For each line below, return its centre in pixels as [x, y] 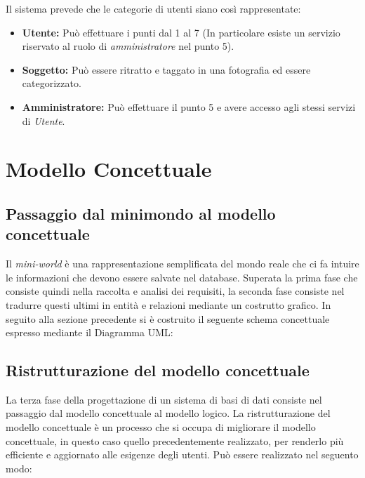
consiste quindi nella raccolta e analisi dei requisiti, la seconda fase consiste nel [175, 291]
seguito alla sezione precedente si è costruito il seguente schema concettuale [168, 318]
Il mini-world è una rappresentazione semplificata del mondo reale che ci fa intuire [182, 264]
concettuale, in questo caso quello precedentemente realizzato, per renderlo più [175, 440]
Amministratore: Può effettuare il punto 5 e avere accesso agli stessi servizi [189, 106]
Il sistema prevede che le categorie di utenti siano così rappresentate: [153, 8]
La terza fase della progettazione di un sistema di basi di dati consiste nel [164, 399]
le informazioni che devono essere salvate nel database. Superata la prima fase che [182, 277]
